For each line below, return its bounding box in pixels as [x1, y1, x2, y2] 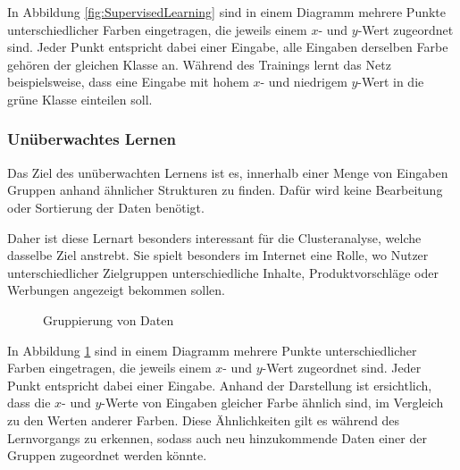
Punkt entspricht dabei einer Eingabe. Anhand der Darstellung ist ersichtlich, [7, 375, 432, 394]
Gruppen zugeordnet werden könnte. [7, 446, 207, 465]
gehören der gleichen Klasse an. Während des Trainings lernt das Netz [7, 55, 391, 73]
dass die [7, 393, 51, 412]
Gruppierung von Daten [43, 310, 174, 329]
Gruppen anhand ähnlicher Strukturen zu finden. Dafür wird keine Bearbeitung [7, 180, 443, 199]
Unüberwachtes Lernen [7, 128, 177, 150]
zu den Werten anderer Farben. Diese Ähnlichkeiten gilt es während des [7, 410, 400, 429]
